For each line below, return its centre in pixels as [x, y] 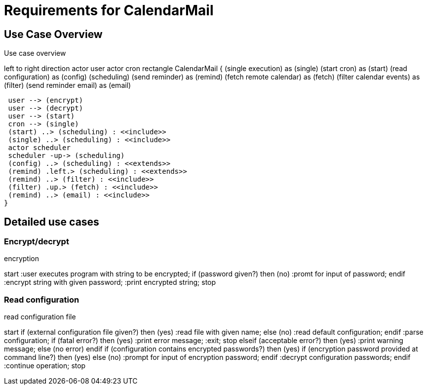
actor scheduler [39, 148]
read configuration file [40, 317]
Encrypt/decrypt [37, 242]
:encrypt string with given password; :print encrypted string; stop [110, 282]
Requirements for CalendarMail [109, 10]
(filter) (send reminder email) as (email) [68, 85]
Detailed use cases [52, 222]
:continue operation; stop [45, 366]
